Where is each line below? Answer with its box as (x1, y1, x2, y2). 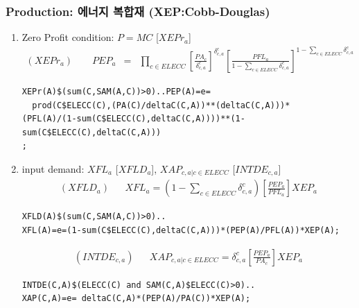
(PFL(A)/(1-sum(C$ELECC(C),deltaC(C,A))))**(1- (21, 114, 245, 124)
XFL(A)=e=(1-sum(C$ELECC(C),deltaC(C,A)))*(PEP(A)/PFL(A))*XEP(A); (21, 225, 340, 235)
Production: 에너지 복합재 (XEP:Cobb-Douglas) (6, 2, 270, 19)
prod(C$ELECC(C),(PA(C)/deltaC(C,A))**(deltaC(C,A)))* (32, 100, 290, 110)
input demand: (21, 161, 85, 176)
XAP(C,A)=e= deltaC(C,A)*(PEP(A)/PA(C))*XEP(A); (21, 293, 251, 304)
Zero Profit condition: (21, 30, 114, 44)
